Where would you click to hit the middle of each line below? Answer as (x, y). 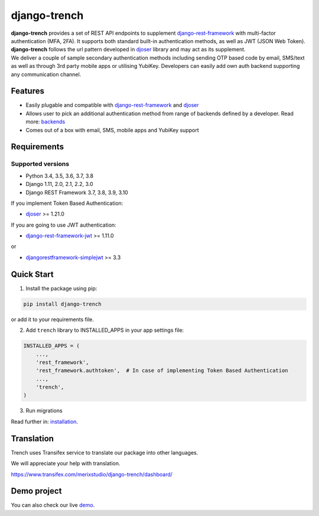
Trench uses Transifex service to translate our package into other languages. (105, 452)
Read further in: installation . (45, 422)
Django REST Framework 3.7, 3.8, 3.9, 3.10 (77, 192)
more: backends (45, 122)
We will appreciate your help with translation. (66, 463)
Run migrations (44, 411)
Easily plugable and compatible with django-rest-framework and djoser (112, 105)
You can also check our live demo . (53, 505)
